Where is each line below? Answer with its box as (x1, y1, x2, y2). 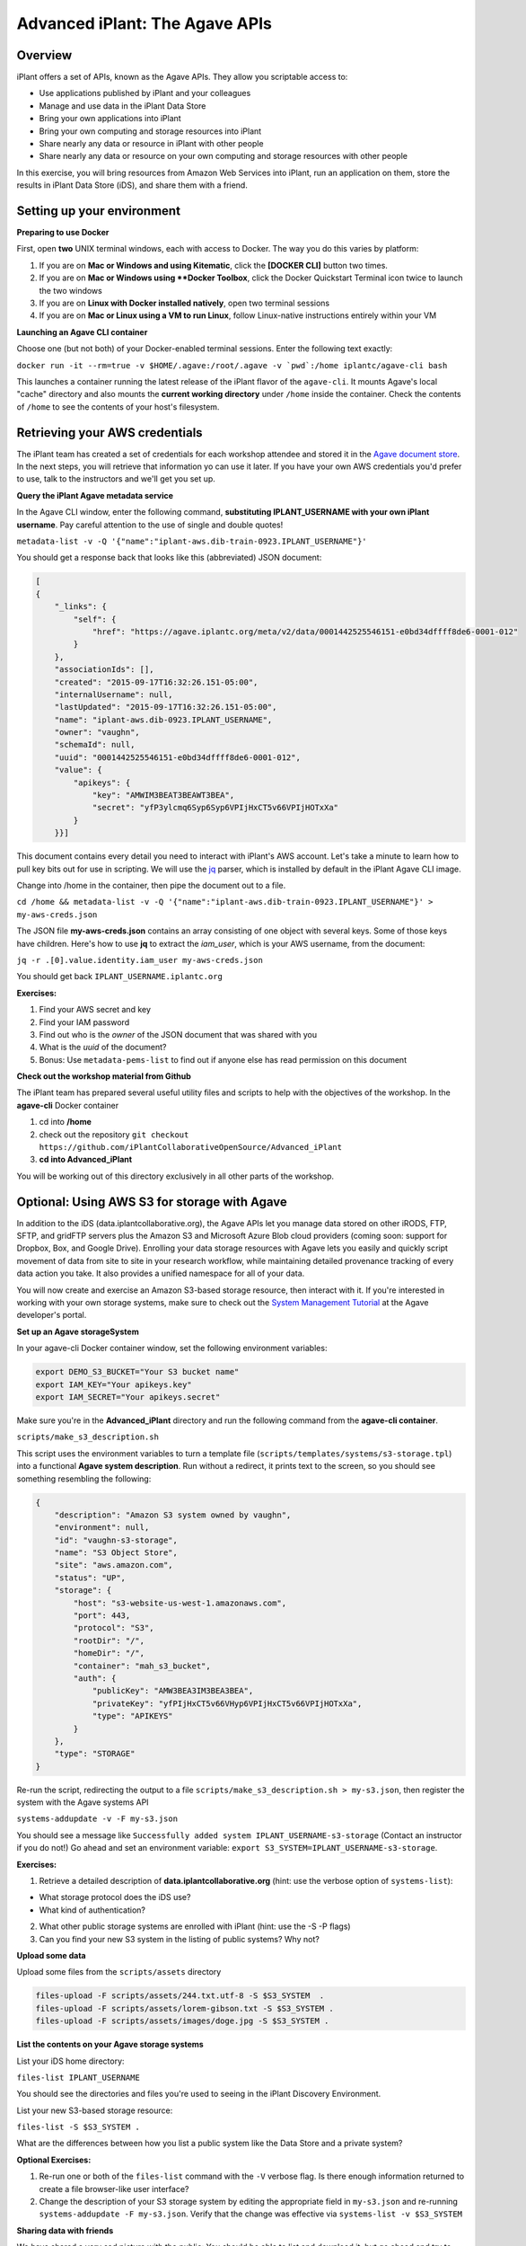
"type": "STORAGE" (54, 1748, 136, 1759)
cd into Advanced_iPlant (39, 1154, 133, 1165)
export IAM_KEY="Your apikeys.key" (35, 1379, 192, 1390)
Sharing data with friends (16, 2224, 114, 2236)
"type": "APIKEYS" (92, 1711, 174, 1721)
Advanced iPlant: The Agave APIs (16, 13, 273, 33)
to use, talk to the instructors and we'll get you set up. (16, 473, 215, 484)
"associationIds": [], (54, 665, 154, 675)
